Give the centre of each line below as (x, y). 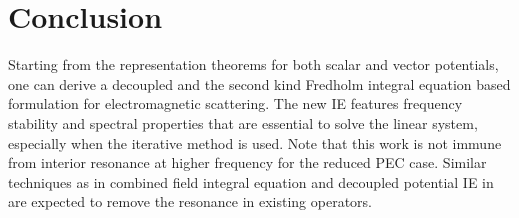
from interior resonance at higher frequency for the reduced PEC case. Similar (247, 162)
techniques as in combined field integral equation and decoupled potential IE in (251, 181)
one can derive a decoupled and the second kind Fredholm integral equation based (259, 83)
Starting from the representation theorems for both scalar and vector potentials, (253, 64)
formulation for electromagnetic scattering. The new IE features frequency (235, 103)
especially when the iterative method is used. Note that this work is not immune (255, 142)
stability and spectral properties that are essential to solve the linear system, (243, 122)
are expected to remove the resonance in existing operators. (190, 201)
